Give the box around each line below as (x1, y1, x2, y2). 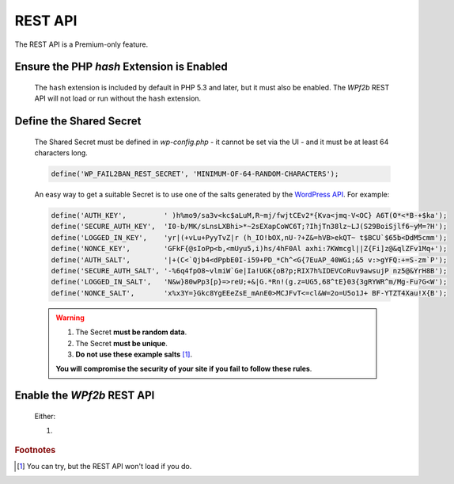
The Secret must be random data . (75, 327, 187, 337)
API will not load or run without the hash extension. (34, 93, 202, 103)
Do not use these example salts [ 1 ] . (75, 349, 193, 359)
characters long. (34, 148, 89, 158)
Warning (55, 313, 85, 322)
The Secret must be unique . (75, 338, 168, 348)
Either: (34, 411, 56, 421)
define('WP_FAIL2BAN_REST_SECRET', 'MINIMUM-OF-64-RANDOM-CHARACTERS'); (51, 170, 339, 178)
